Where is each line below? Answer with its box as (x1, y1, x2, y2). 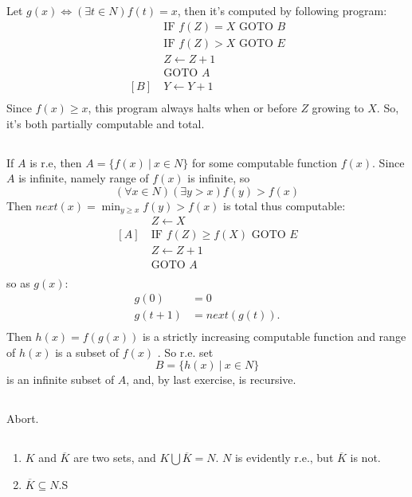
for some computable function (191, 154, 338, 170)
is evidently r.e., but (234, 449, 334, 466)
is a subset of (55, 343, 120, 360)
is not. (350, 449, 381, 466)
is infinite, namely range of (18, 170, 149, 186)
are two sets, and (73, 449, 156, 466)
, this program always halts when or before (88, 100, 297, 116)
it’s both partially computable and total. (6, 115, 205, 131)
